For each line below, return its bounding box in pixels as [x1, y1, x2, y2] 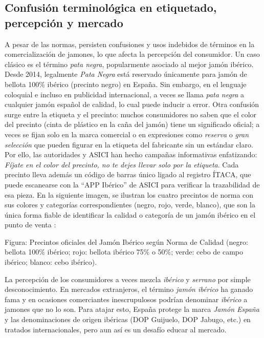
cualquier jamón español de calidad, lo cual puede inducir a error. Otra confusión [5, 99, 259, 110]
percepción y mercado [5, 14, 123, 30]
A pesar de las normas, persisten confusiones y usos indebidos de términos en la [5, 38, 255, 49]
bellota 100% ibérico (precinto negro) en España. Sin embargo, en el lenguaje [5, 78, 247, 89]
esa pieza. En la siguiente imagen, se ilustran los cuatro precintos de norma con [5, 189, 254, 200]
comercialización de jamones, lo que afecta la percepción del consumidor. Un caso [5, 49, 260, 59]
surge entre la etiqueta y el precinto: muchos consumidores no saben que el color [5, 109, 257, 119]
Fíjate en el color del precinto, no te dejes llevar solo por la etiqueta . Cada [5, 159, 239, 170]
